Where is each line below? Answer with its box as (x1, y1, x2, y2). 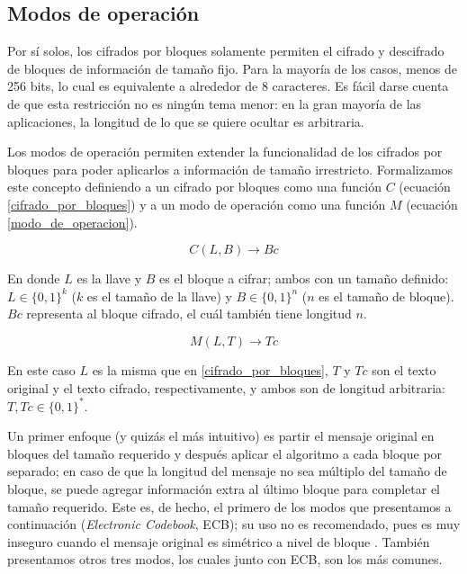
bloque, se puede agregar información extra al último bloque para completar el (7, 479, 440, 498)
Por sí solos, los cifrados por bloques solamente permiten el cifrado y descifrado (7, 41, 445, 60)
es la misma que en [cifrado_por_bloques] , (92, 360, 328, 379)
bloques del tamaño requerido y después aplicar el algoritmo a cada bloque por (7, 444, 443, 462)
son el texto (372, 360, 436, 379)
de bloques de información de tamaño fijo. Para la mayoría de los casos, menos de (7, 58, 457, 77)
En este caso (7, 360, 76, 379)
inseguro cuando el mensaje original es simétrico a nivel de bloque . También (7, 532, 430, 551)
